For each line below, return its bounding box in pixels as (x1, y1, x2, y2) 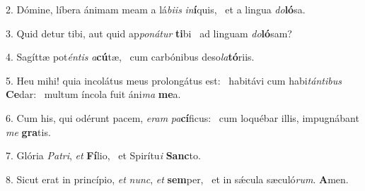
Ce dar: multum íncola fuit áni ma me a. (6, 87, 181, 101)
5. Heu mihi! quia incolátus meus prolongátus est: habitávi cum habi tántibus (6, 73, 342, 87)
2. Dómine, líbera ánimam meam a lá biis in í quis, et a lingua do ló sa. (6, 2, 306, 16)
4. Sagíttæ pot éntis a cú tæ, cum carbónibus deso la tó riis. (6, 49, 255, 64)
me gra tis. (6, 124, 51, 139)
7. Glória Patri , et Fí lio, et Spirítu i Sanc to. (6, 148, 201, 163)
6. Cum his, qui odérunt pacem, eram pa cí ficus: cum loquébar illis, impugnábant (6, 110, 359, 125)
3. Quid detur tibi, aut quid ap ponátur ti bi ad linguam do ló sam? (6, 25, 292, 40)
